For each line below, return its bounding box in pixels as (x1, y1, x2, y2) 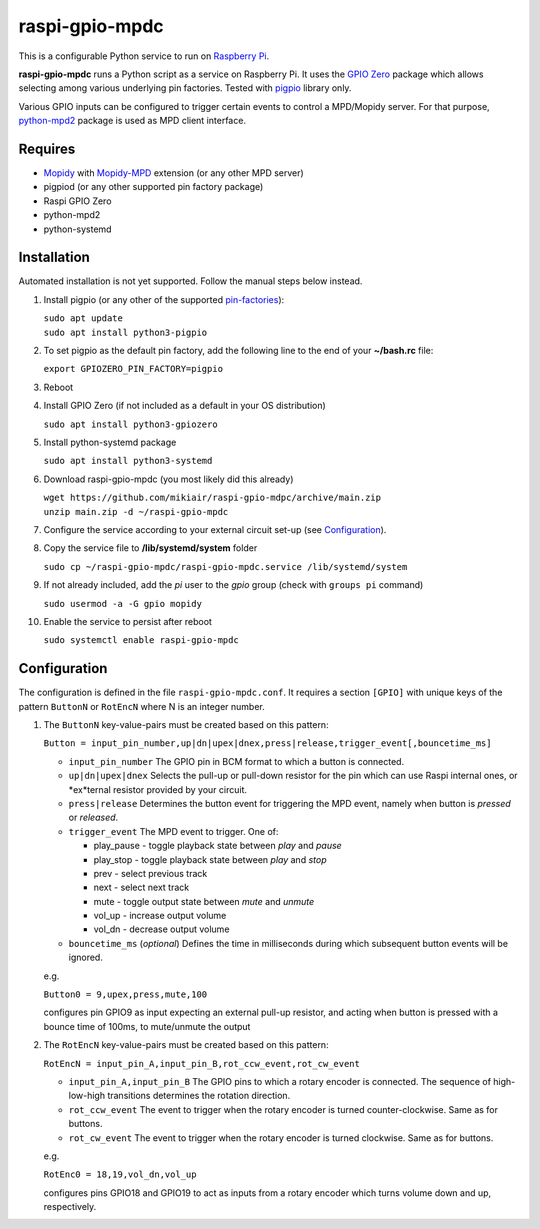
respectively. (43, 1201, 97, 1213)
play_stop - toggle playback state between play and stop (93, 853, 327, 865)
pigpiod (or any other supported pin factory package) (43, 181, 264, 193)
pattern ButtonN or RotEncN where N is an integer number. (18, 700, 265, 712)
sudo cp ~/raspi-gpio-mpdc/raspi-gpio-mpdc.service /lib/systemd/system (43, 561, 408, 572)
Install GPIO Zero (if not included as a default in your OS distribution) (43, 400, 327, 412)
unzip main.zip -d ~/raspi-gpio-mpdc (43, 506, 229, 517)
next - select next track (93, 881, 190, 894)
